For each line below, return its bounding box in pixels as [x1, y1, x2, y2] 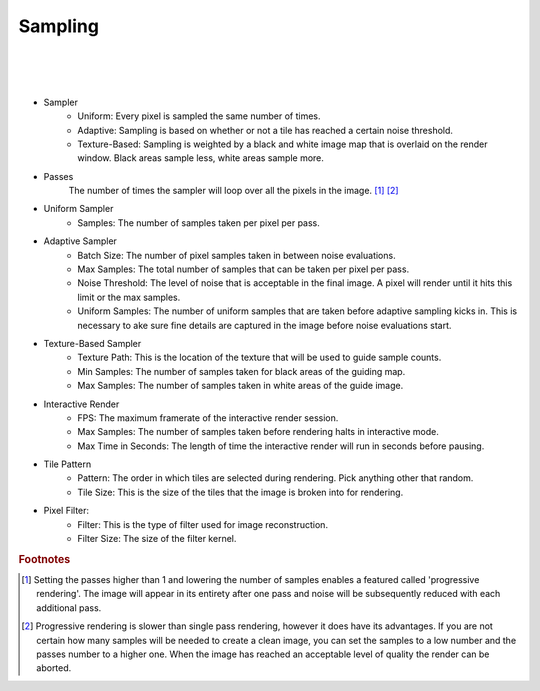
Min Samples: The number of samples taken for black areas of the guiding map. [77, 365, 406, 377]
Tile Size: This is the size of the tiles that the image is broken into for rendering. [77, 486, 404, 498]
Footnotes [18, 552, 71, 566]
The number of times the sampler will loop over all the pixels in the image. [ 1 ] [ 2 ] [68, 185, 399, 197]
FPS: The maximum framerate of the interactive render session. [77, 411, 339, 424]
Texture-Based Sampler [43, 337, 142, 349]
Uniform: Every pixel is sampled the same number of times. [77, 110, 321, 122]
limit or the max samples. [77, 291, 181, 303]
